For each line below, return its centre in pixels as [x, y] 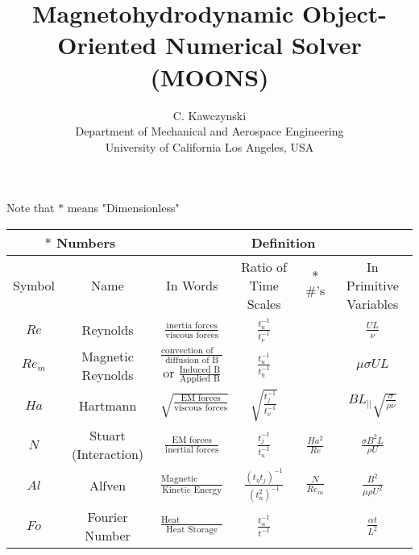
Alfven [108, 485]
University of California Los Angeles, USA [209, 146]
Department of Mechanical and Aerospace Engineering [209, 131]
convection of [187, 351]
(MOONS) [209, 76]
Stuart [108, 436]
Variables [373, 303]
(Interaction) [108, 454]
